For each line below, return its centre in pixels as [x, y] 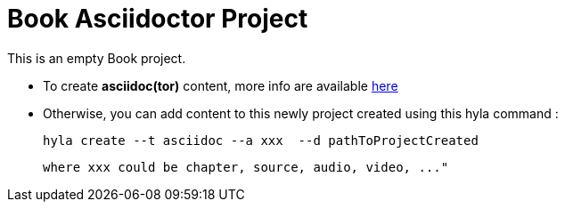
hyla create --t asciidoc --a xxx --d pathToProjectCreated [261, 140]
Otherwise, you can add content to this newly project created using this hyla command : [301, 113]
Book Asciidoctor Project [158, 19]
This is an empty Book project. [97, 58]
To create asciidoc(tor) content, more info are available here [221, 85]
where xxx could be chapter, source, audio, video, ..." [246, 167]
